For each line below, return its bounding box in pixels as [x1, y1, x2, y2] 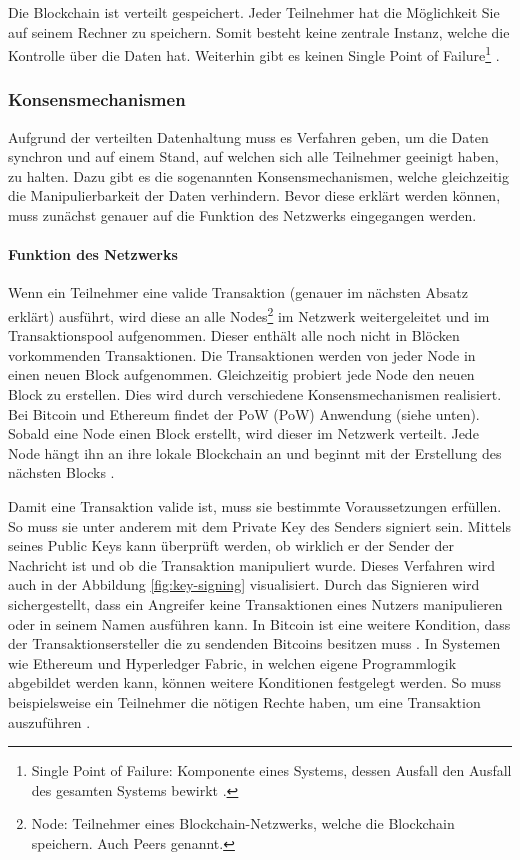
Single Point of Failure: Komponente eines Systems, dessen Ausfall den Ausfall [31, 760, 512, 781]
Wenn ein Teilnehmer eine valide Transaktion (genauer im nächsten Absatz [8, 282, 469, 303]
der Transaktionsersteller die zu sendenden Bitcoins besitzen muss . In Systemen [8, 633, 501, 654]
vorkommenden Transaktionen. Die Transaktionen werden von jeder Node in [8, 344, 476, 365]
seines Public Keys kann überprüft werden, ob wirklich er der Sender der [8, 535, 455, 556]
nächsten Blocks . [8, 462, 115, 483]
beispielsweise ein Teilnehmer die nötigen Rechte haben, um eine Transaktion [8, 691, 481, 712]
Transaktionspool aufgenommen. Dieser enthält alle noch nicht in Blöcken [8, 325, 460, 346]
